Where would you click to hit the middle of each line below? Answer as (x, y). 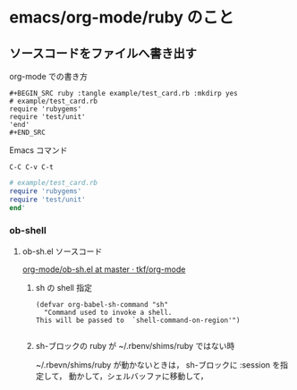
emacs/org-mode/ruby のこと (122, 17)
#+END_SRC (28, 132)
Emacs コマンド (38, 150)
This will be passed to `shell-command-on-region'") (138, 320)
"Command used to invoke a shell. (108, 312)
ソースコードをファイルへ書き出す (103, 53)
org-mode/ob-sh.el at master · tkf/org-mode (104, 269)
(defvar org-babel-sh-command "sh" (102, 304)
